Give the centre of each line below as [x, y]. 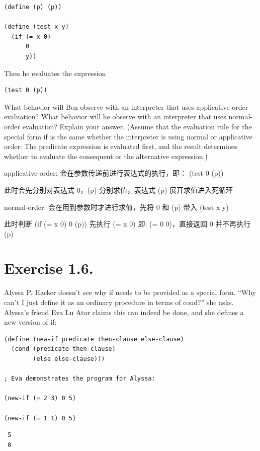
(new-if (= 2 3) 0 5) [40, 398]
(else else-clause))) [69, 359]
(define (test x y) [36, 27]
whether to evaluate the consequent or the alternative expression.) [106, 156]
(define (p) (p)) [33, 7]
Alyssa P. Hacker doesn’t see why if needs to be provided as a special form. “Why [130, 292]
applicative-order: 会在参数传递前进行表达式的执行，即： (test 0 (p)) [114, 173]
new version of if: [30, 322]
